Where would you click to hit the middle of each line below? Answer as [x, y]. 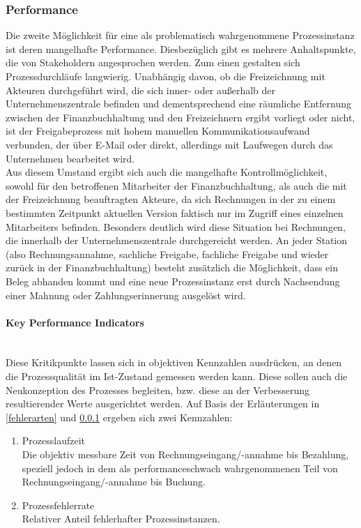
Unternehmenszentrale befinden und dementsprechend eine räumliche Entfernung [179, 104]
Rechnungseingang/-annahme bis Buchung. [114, 482]
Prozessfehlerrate [58, 505]
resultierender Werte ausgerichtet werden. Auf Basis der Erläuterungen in [163, 403]
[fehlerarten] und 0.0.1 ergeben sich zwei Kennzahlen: [119, 417]
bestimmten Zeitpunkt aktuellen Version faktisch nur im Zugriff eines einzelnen [175, 212]
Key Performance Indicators [75, 322]
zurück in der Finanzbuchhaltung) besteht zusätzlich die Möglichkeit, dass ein [172, 267]
